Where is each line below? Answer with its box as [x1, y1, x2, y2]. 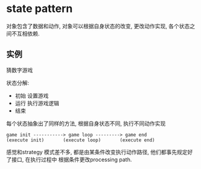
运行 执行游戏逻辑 [14, 99, 59, 106]
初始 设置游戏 [14, 92, 49, 99]
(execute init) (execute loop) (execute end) [6, 137, 155, 143]
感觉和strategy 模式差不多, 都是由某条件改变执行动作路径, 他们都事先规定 [6, 148, 188, 155]
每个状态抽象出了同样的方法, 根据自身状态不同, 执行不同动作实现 [6, 120, 166, 127]
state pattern [6, 2, 73, 16]
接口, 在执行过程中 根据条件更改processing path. [11, 156, 132, 163]
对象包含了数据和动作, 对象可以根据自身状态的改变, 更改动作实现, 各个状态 [6, 22, 190, 29]
